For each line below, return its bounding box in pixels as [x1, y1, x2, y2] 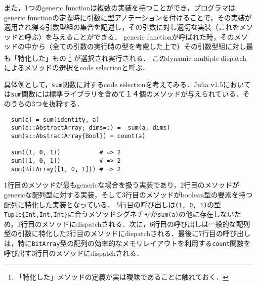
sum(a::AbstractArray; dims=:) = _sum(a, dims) [11, 124, 171, 132]
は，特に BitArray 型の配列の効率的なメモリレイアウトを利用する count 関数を [4, 238, 251, 248]
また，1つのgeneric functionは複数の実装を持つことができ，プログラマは [4, 2, 235, 12]
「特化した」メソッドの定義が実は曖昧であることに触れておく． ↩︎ [15, 272, 229, 282]
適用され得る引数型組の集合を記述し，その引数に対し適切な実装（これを [4, 22, 239, 32]
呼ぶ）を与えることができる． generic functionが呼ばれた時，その [24, 31, 234, 42]
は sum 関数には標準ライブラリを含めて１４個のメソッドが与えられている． [4, 89, 243, 99]
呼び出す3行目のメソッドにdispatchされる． [4, 247, 144, 258]
